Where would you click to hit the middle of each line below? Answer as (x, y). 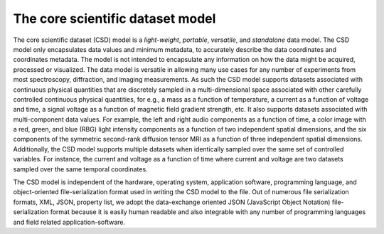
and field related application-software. (69, 222)
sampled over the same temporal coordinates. (81, 169)
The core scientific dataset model (114, 18)
